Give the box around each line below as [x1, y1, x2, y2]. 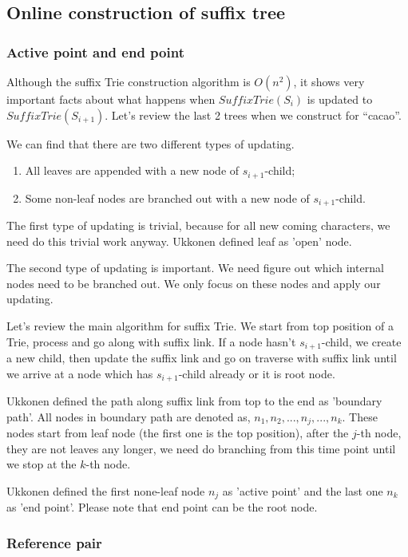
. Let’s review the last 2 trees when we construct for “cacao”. [105, 106, 402, 123]
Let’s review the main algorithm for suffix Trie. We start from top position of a [6, 318, 394, 334]
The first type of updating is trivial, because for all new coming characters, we [6, 217, 390, 234]
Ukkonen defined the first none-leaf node [6, 482, 205, 499]
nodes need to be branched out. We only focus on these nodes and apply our [6, 275, 381, 291]
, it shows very [293, 73, 365, 89]
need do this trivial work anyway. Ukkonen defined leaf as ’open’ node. [6, 232, 352, 249]
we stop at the [6, 456, 77, 472]
